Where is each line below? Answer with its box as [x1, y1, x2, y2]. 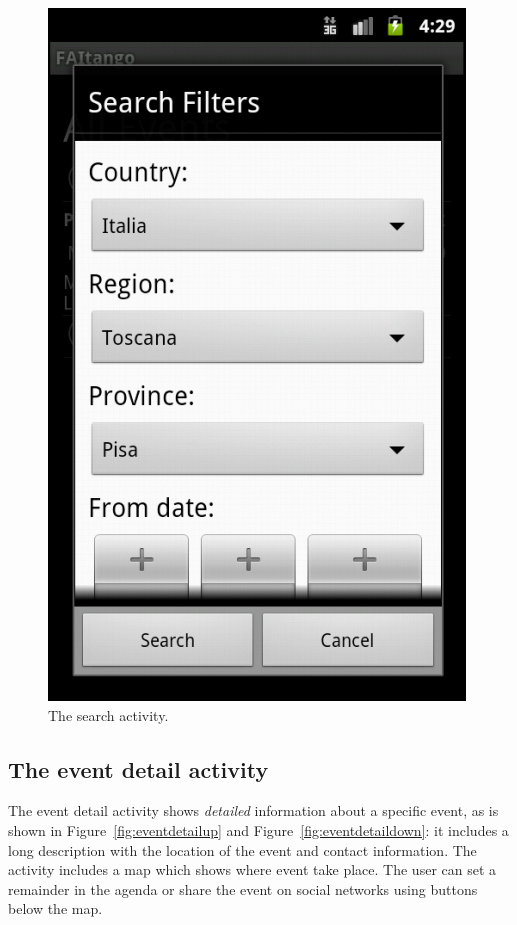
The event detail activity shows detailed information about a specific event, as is [8, 800, 499, 821]
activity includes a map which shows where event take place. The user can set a [8, 859, 497, 880]
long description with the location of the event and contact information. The [8, 839, 477, 860]
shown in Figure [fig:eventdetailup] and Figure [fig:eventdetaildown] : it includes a [8, 819, 509, 840]
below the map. [8, 898, 103, 919]
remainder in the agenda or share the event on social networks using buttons [8, 878, 478, 899]
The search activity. [48, 704, 169, 725]
